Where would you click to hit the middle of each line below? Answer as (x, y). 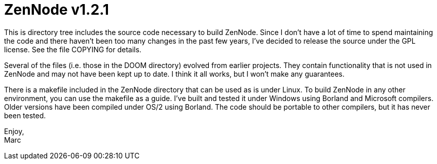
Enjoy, (14, 131)
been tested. (25, 115)
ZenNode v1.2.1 (57, 10)
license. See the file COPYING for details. (73, 49)
